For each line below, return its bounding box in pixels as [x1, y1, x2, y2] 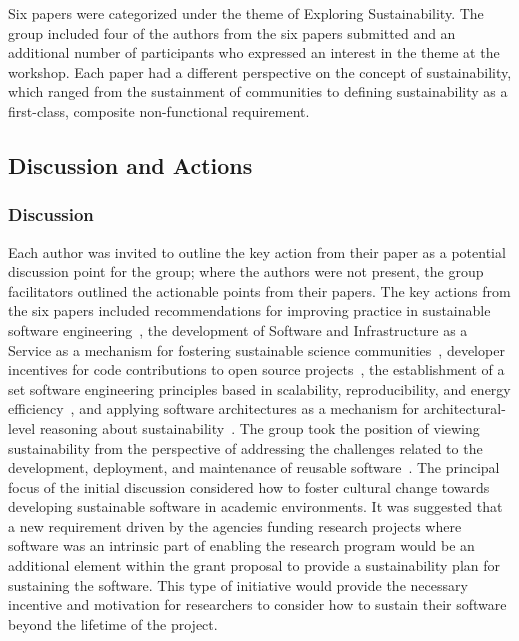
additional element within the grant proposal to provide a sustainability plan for [8, 555, 501, 576]
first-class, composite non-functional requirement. [8, 100, 310, 121]
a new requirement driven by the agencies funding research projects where [8, 515, 462, 536]
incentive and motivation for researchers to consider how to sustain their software [8, 594, 507, 615]
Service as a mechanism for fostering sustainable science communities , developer [8, 339, 505, 360]
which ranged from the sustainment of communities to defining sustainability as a [8, 81, 508, 102]
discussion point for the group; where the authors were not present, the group [8, 261, 484, 282]
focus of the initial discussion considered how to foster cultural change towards [8, 476, 490, 497]
